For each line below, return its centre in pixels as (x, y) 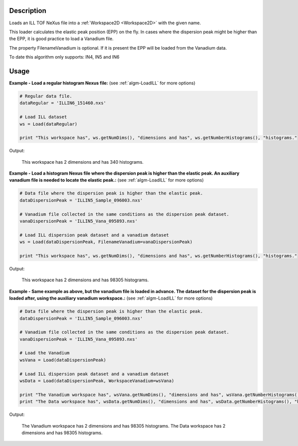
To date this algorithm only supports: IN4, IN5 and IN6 (64, 57)
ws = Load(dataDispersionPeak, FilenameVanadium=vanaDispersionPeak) (106, 242)
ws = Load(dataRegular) (49, 124)
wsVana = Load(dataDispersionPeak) (63, 360)
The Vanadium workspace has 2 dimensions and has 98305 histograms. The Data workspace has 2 (124, 426)
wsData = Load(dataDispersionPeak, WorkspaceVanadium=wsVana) (97, 381)
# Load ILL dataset (43, 117)
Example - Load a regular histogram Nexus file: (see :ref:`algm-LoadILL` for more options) (102, 83)
